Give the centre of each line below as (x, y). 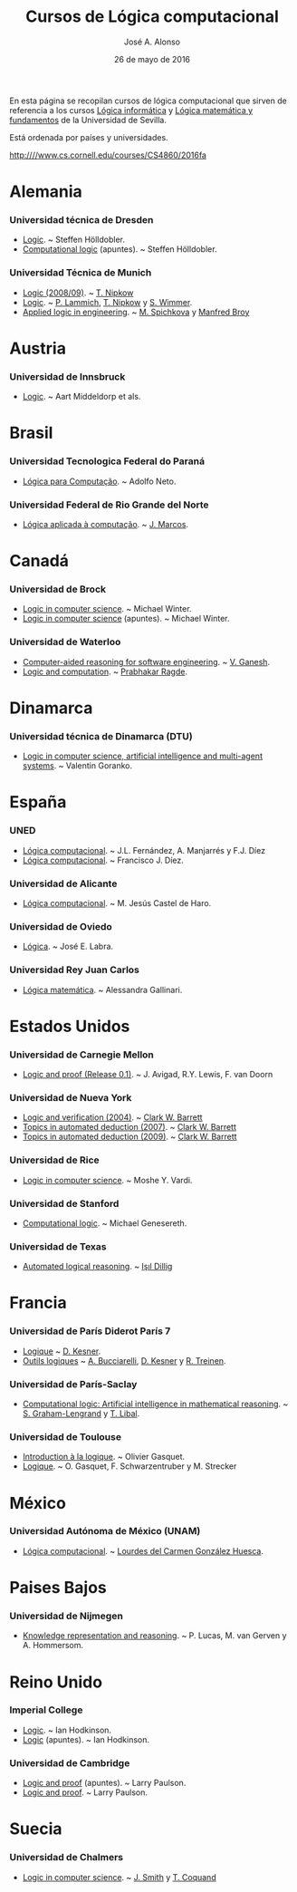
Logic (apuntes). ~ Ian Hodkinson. (86, 1739)
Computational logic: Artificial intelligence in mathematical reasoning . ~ (155, 1404)
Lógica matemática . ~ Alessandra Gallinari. (102, 989)
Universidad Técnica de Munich (81, 273)
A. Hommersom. (53, 1646)
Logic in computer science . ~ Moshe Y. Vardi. (107, 1180)
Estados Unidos (70, 1026)
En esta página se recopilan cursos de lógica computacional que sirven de (148, 101)
